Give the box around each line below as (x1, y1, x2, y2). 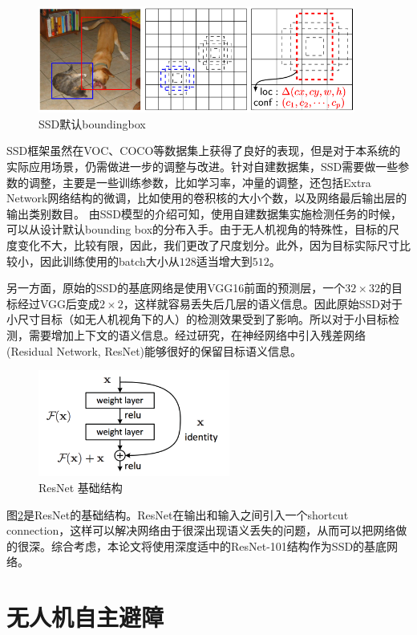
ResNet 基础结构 (38, 479, 123, 496)
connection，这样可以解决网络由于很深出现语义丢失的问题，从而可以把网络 (6, 522, 396, 539)
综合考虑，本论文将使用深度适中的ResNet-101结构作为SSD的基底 (51, 537, 387, 554)
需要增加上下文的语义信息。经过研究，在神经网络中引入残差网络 (28, 327, 366, 343)
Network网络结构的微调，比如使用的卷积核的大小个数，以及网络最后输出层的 (6, 189, 407, 206)
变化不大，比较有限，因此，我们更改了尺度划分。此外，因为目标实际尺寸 (17, 237, 399, 254)
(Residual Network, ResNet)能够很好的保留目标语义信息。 (6, 342, 302, 359)
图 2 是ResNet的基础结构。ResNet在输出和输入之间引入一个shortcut (6, 506, 349, 523)
